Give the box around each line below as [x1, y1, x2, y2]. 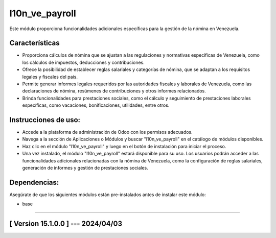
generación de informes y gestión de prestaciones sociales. [22, 165, 148, 171]
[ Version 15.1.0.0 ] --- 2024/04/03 [9, 220, 123, 228]
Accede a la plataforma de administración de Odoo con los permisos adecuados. [22, 129, 193, 135]
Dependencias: [9, 178, 59, 186]
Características [9, 39, 60, 47]
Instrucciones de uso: [9, 115, 81, 124]
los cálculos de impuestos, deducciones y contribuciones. [22, 59, 145, 65]
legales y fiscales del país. [22, 74, 78, 80]
